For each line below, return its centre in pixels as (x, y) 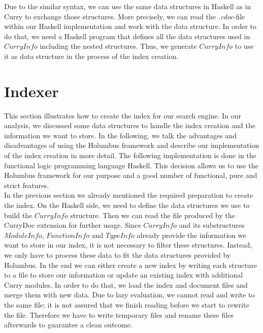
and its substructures (212, 225)
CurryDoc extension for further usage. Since (73, 225)
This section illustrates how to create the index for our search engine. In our (123, 115)
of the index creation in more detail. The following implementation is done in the (130, 155)
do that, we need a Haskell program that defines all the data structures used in (127, 36)
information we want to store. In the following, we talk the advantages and (120, 135)
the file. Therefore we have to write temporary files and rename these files (119, 314)
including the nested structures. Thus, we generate (118, 46)
